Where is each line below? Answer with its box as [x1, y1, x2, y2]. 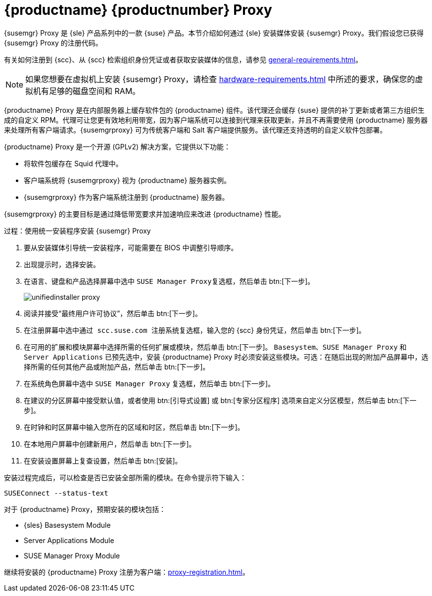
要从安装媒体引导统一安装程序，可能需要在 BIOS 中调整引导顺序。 [24, 243, 238, 252]
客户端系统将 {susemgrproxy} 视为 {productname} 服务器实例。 [24, 176, 231, 184]
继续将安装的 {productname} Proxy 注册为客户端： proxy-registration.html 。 [4, 567, 249, 576]
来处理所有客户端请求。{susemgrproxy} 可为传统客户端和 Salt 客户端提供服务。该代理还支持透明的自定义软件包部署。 [4, 125, 387, 134]
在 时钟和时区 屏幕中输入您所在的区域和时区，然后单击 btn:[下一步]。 [24, 422, 244, 431]
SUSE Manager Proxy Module [24, 551, 120, 560]
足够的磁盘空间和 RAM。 [49, 86, 141, 96]
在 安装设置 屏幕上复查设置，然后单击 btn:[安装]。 [24, 456, 182, 465]
